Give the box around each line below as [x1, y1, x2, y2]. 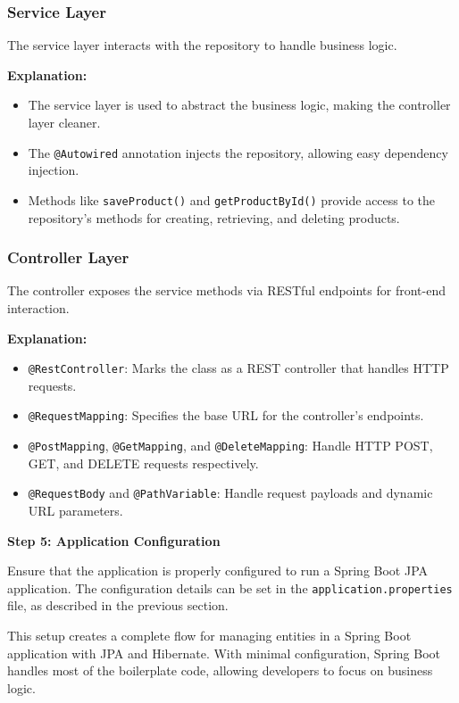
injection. [28, 161, 79, 179]
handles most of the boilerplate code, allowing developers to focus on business [7, 661, 433, 680]
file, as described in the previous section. [7, 596, 229, 615]
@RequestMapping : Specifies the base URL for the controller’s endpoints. [28, 406, 424, 425]
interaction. [7, 298, 70, 317]
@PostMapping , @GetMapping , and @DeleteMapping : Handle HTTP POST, [28, 436, 433, 454]
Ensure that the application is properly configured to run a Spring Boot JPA [7, 561, 429, 580]
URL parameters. [28, 500, 123, 519]
